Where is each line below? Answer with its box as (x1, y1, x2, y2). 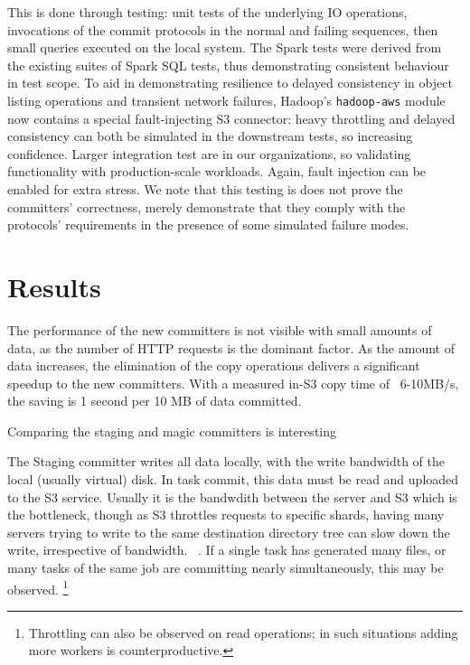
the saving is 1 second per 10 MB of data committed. (7, 391, 302, 410)
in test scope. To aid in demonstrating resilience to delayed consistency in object (7, 73, 453, 92)
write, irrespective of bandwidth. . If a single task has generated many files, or (7, 540, 446, 559)
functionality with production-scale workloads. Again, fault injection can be (7, 162, 427, 181)
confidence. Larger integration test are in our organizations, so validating (7, 144, 411, 163)
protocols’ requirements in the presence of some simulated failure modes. (7, 215, 409, 234)
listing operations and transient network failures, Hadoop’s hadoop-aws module (7, 90, 446, 109)
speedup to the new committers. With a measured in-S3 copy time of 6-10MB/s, (7, 373, 459, 392)
